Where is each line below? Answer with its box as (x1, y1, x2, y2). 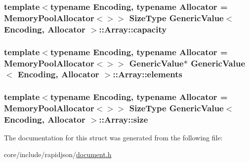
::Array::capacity (99, 23, 167, 35)
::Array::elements (113, 68, 183, 80)
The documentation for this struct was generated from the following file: (4, 132, 223, 143)
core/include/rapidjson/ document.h (4, 149, 112, 160)
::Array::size (99, 113, 148, 126)
